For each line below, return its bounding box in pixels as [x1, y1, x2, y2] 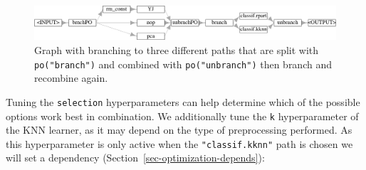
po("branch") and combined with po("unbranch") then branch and [34, 56, 332, 71]
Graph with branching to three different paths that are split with [34, 43, 319, 58]
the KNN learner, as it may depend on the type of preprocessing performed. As [6, 122, 352, 137]
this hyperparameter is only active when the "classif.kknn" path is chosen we [6, 136, 353, 151]
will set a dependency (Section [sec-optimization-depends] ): [6, 150, 265, 165]
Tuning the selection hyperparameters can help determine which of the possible [6, 94, 360, 109]
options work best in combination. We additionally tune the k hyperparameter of [6, 108, 359, 123]
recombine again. [34, 70, 108, 85]
